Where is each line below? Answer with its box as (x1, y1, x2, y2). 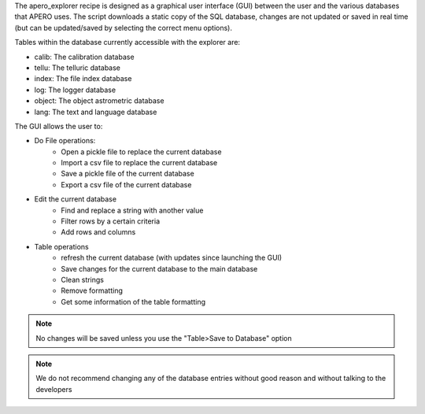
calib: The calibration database (34, 52, 135, 61)
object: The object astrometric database (34, 96, 164, 105)
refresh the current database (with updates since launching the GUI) (61, 253, 283, 263)
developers (35, 384, 72, 394)
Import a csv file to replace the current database (61, 158, 218, 168)
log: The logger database (34, 85, 116, 94)
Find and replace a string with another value (61, 205, 204, 215)
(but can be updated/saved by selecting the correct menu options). (14, 23, 232, 32)
